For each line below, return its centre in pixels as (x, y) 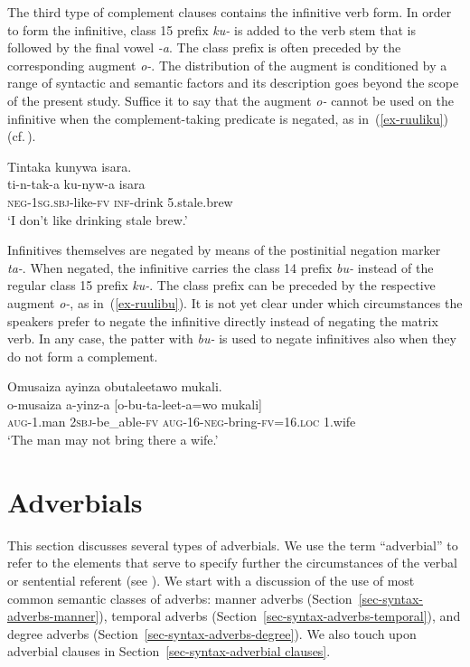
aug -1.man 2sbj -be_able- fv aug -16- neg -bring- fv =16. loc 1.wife (182, 422)
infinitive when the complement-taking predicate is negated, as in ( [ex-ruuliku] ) (228, 118)
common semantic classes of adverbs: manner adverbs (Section (180, 598)
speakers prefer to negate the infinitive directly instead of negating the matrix (223, 320)
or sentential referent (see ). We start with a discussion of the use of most (211, 580)
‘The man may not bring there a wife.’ (113, 440)
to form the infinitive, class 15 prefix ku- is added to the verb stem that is (211, 29)
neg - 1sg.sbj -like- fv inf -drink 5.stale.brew (120, 201)
